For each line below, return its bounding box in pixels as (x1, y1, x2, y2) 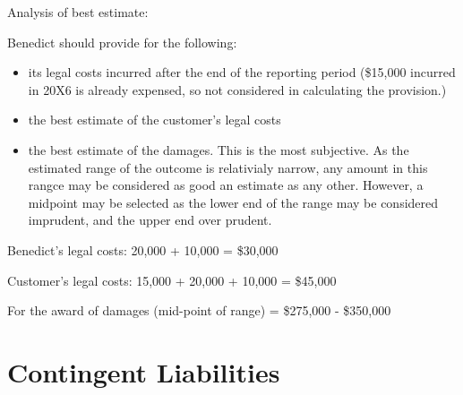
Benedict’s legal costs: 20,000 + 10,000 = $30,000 (7, 240, 279, 259)
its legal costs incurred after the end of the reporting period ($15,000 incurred (28, 63, 456, 82)
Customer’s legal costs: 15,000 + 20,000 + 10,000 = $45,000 (7, 270, 337, 289)
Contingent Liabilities (7, 353, 280, 390)
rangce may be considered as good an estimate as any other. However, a (28, 176, 424, 194)
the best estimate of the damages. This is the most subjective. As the (28, 140, 409, 159)
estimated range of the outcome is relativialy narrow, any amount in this (28, 158, 428, 176)
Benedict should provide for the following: (7, 32, 237, 51)
